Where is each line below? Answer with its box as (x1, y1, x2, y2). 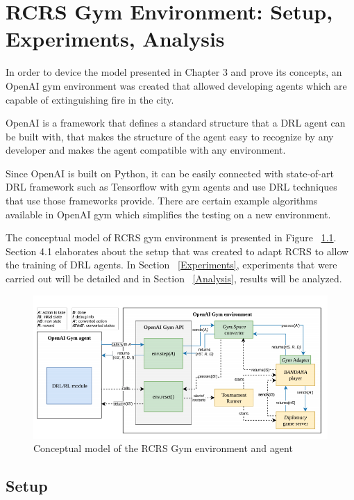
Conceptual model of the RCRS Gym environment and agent (33, 441, 293, 455)
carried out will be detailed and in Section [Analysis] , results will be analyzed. (6, 271, 342, 286)
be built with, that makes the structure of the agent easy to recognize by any (6, 129, 334, 143)
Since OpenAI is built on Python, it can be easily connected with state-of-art (6, 166, 334, 180)
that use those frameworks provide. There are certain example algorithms (6, 193, 318, 208)
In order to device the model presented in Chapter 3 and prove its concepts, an (6, 65, 342, 79)
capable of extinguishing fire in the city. (6, 92, 174, 106)
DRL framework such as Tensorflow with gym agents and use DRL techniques (6, 179, 337, 194)
